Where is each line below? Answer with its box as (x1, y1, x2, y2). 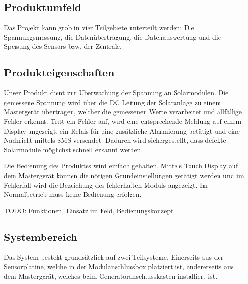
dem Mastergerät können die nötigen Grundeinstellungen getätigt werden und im (4, 170, 244, 180)
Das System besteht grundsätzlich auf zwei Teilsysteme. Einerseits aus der (4, 252, 224, 262)
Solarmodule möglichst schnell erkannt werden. (4, 144, 143, 154)
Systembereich (4, 229, 77, 244)
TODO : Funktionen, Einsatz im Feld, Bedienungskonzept (4, 205, 174, 215)
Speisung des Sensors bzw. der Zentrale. (4, 41, 122, 51)
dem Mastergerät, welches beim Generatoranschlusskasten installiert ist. (4, 270, 218, 281)
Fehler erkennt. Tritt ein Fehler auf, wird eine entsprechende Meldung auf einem (4, 116, 242, 126)
